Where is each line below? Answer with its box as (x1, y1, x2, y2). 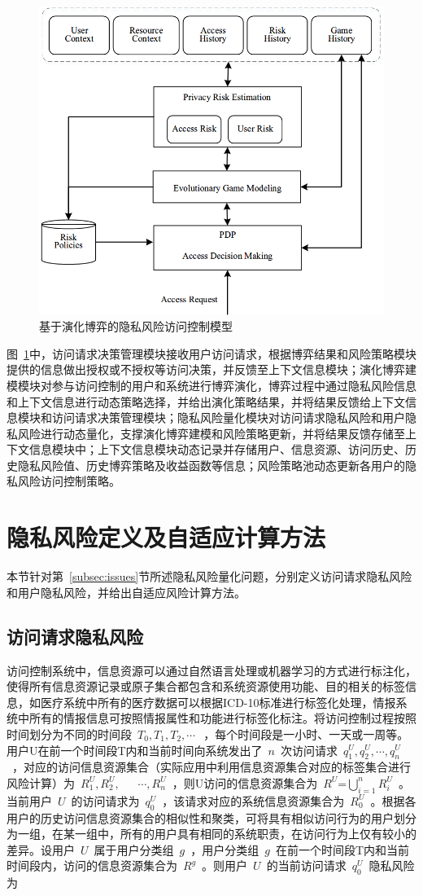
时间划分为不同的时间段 (7, 725, 132, 742)
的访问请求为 (71, 792, 140, 809)
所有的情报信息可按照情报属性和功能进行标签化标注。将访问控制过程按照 (28, 709, 416, 727)
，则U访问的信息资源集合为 (172, 774, 318, 791)
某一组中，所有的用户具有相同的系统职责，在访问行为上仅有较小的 (63, 825, 416, 842)
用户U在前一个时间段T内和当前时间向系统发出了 (7, 741, 263, 758)
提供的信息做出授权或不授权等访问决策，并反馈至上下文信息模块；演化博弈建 (7, 361, 416, 378)
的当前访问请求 (266, 857, 347, 874)
